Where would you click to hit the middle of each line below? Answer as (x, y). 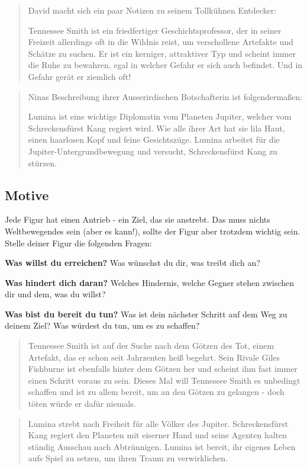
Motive (27, 195)
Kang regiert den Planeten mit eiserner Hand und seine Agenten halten (158, 435)
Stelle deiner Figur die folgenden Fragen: (78, 242)
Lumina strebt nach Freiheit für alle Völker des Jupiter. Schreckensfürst (158, 423)
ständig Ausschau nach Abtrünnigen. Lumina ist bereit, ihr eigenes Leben (162, 446)
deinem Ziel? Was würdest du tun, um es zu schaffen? (102, 325)
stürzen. (43, 163)
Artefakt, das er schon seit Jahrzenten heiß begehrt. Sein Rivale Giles (154, 357)
